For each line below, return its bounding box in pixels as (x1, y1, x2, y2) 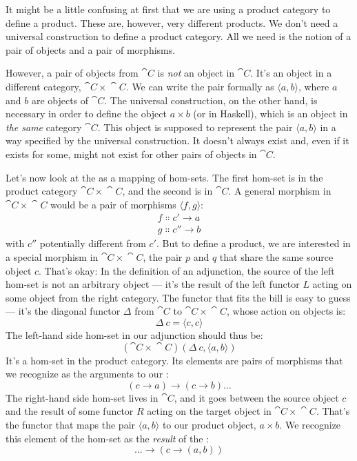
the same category (6, 119, 82, 134)
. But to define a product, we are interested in (156, 236, 351, 251)
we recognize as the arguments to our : (6, 366, 169, 381)
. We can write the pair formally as (125, 79, 274, 93)
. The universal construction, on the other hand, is (104, 92, 318, 107)
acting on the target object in (147, 404, 272, 418)
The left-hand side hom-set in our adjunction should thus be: (6, 327, 263, 342)
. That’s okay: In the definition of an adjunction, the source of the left (39, 263, 335, 277)
